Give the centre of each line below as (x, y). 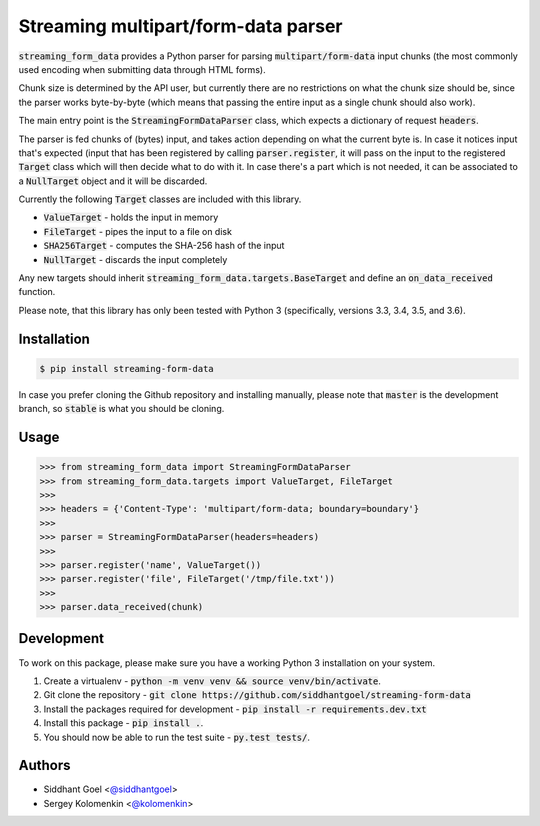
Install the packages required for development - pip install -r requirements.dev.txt (235, 709)
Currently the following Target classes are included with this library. (160, 199)
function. (37, 292)
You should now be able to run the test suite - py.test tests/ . (176, 737)
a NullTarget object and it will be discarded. (113, 181)
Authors (44, 765)
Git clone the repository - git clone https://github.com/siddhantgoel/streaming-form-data (257, 695)
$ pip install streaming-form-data (126, 368)
